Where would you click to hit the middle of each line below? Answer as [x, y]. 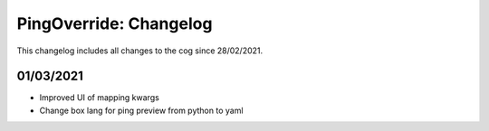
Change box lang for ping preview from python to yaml [141, 110]
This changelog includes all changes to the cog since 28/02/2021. [140, 51]
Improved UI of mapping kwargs [100, 98]
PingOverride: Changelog [115, 23]
